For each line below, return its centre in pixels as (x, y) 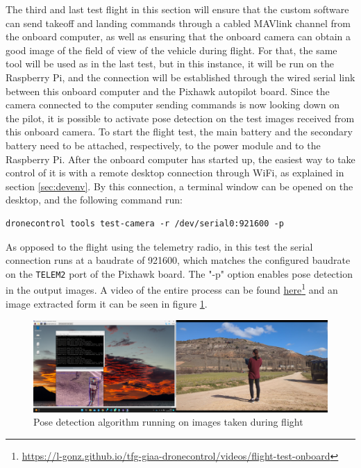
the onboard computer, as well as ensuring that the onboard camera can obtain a (178, 36)
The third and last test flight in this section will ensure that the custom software (177, 9)
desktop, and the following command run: (94, 200)
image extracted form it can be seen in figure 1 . (107, 303)
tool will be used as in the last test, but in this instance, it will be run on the (170, 64)
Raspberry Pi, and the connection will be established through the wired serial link (180, 77)
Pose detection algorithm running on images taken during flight (168, 422)
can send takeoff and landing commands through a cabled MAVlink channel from (178, 23)
